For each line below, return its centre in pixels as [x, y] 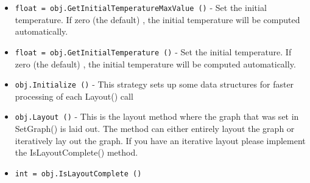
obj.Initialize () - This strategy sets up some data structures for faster [154, 84]
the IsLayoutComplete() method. [76, 152]
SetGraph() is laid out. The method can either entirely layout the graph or [155, 128]
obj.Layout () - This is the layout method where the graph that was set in [157, 116]
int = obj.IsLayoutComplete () [78, 174]
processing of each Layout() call [74, 96]
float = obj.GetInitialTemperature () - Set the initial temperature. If [153, 51]
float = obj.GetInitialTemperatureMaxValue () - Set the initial [141, 7]
